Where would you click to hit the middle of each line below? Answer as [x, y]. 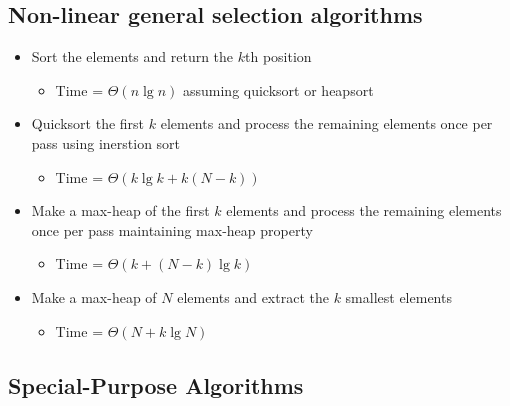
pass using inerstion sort [106, 142]
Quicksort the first [88, 123]
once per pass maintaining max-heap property [172, 229]
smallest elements [398, 296]
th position [278, 56]
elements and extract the [253, 296]
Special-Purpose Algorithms [156, 384]
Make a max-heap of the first [120, 210]
